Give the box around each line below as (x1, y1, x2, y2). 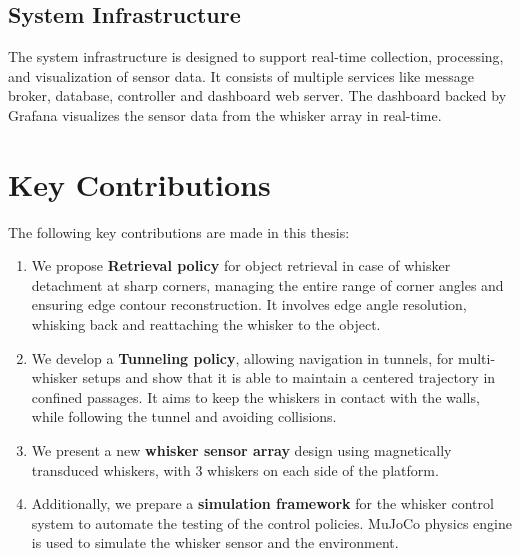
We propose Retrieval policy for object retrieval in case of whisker (31, 255, 451, 276)
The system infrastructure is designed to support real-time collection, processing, (8, 46, 504, 67)
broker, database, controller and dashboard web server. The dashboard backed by (8, 85, 507, 106)
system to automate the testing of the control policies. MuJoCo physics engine (31, 512, 512, 533)
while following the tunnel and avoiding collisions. (31, 406, 337, 427)
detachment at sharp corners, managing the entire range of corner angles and (31, 274, 504, 295)
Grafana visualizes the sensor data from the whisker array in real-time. (8, 104, 442, 125)
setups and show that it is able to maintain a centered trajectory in (82, 367, 496, 388)
